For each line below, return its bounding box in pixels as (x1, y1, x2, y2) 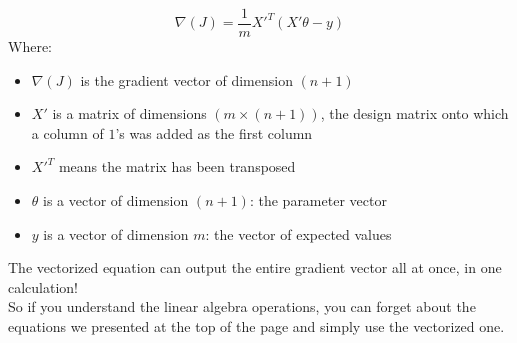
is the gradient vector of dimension (80, 69, 293, 90)
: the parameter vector (249, 190, 387, 211)
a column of (31, 122, 104, 143)
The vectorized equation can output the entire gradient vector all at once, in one (8, 257, 502, 278)
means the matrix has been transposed (58, 156, 296, 177)
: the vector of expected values (205, 223, 392, 244)
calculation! (8, 276, 79, 297)
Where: (8, 36, 52, 57)
